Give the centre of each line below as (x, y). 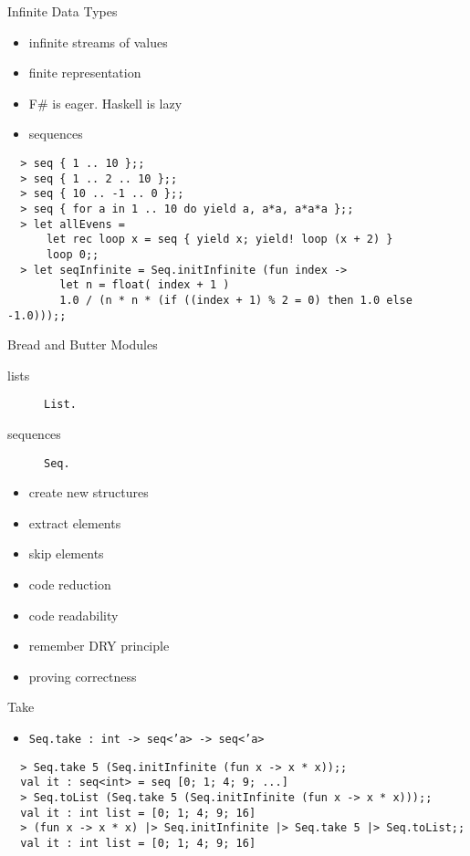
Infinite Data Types (63, 11)
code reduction (70, 585)
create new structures (89, 492)
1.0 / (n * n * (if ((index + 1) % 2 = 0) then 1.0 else (236, 300)
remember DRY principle (99, 646)
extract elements (75, 522)
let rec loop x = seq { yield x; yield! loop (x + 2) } (219, 240)
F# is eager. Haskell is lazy (105, 103)
